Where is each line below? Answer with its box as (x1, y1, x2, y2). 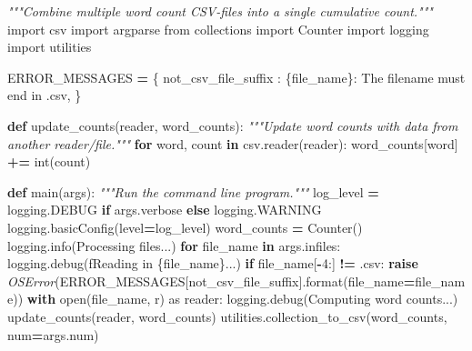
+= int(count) (7, 152, 91, 171)
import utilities (7, 37, 92, 56)
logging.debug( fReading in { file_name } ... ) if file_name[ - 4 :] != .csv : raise (7, 254, 418, 273)
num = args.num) (7, 325, 99, 344)
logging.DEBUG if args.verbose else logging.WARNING (7, 200, 322, 219)
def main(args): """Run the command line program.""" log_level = (7, 182, 379, 201)
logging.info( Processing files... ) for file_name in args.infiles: (7, 236, 341, 255)
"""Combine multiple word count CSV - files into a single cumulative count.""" (7, 2, 433, 20)
